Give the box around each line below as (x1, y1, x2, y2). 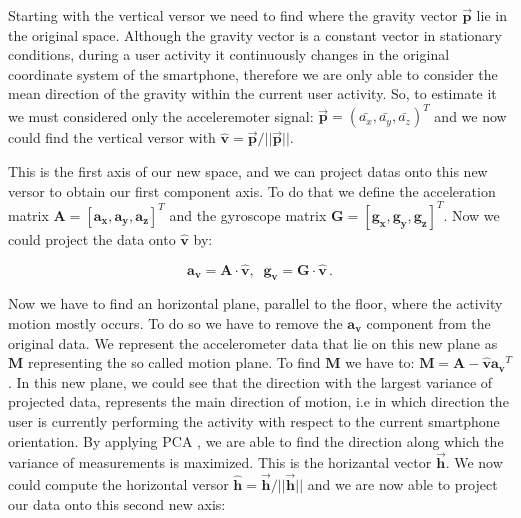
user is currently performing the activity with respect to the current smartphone (8, 410, 500, 431)
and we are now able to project (307, 474, 498, 495)
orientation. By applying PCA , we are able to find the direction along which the (8, 430, 504, 451)
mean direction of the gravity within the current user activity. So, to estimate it (8, 83, 497, 104)
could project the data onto (8, 228, 176, 249)
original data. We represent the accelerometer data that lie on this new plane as (8, 332, 498, 353)
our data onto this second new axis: (8, 493, 226, 514)
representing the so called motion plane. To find (27, 352, 321, 373)
